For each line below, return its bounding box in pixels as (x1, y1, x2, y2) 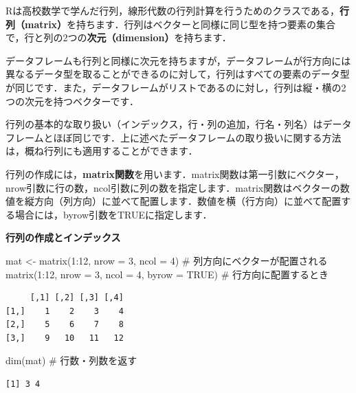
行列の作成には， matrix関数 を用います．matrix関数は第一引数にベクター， (5, 166, 344, 181)
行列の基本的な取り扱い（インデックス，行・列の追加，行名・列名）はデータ (5, 117, 352, 131)
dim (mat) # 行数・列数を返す (5, 353, 137, 368)
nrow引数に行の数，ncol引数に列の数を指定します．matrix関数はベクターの (5, 180, 340, 194)
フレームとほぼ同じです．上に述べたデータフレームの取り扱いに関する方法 (5, 130, 342, 144)
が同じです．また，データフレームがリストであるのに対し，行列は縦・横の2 (5, 80, 346, 94)
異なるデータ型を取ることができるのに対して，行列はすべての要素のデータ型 (5, 67, 350, 81)
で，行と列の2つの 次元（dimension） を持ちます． (5, 30, 232, 45)
